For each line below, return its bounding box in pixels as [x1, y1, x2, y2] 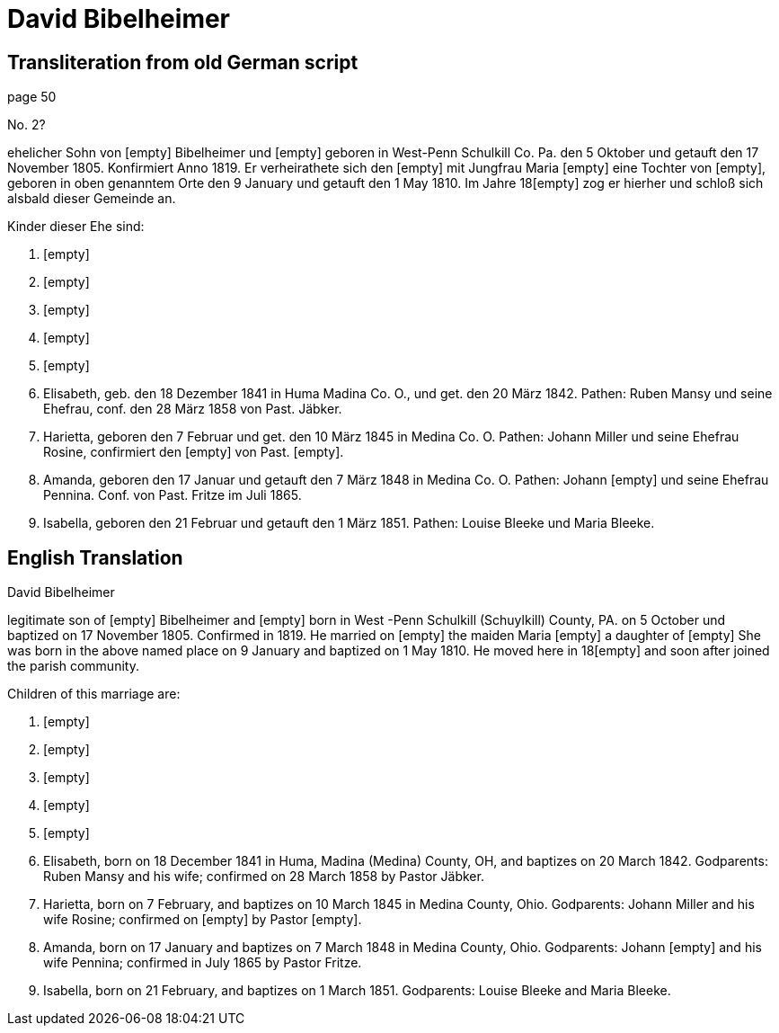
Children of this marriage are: [7, 686, 181, 702]
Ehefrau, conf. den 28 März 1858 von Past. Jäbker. [43, 401, 342, 417]
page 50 [7, 89, 57, 105]
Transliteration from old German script [7, 50, 359, 74]
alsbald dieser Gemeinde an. [7, 191, 176, 207]
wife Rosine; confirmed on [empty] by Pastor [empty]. [43, 912, 362, 928]
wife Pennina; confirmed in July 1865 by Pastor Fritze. [43, 955, 362, 971]
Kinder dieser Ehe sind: [7, 218, 145, 235]
